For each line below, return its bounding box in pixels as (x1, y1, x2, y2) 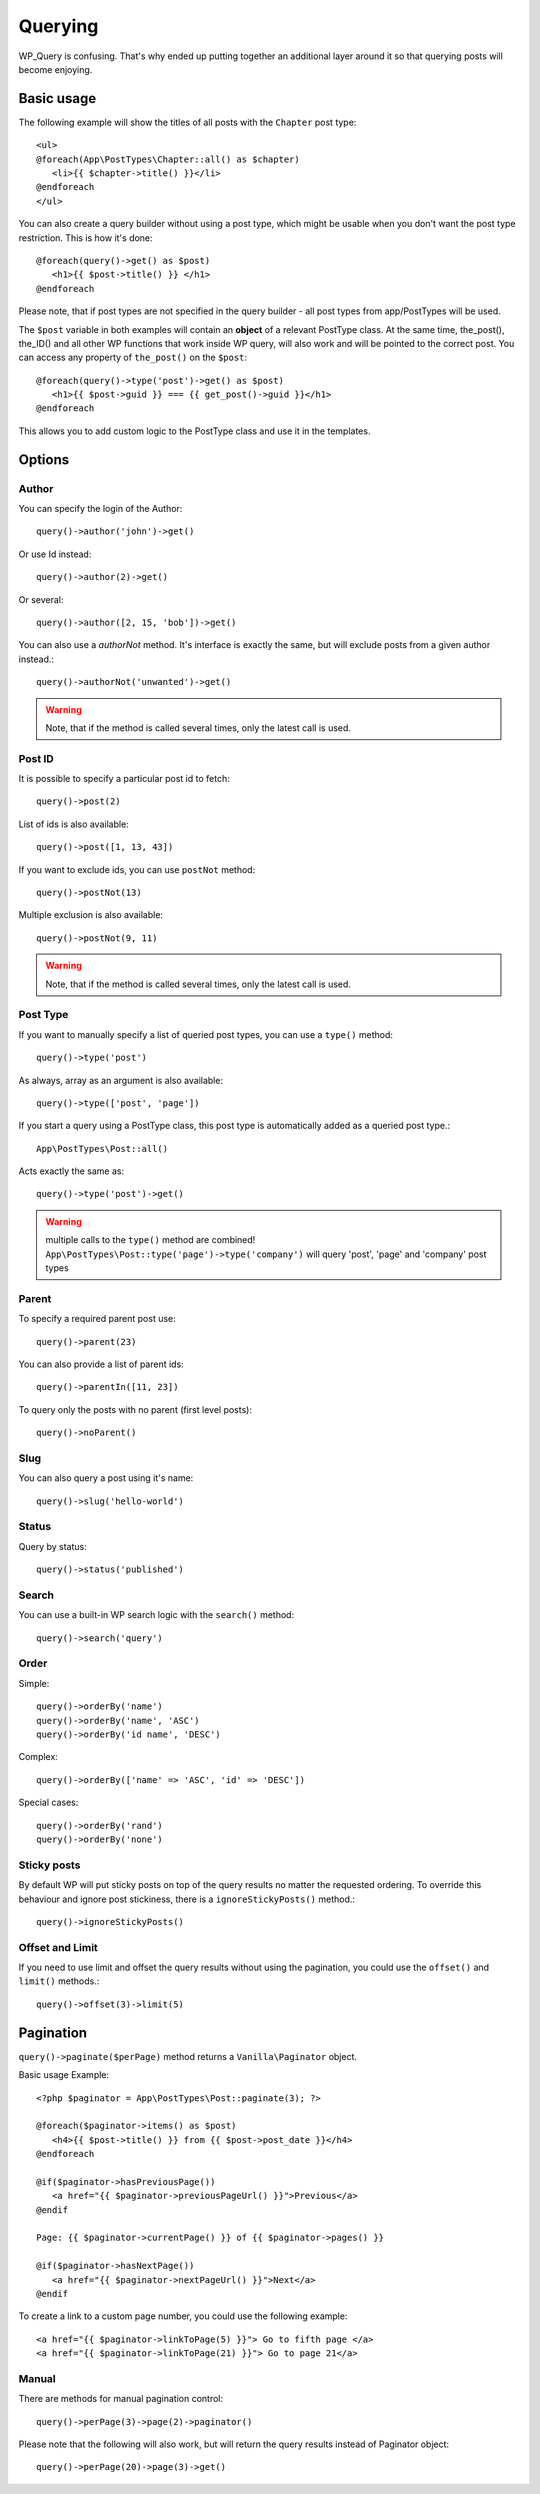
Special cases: (18, 1796, 79, 1809)
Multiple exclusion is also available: (18, 909, 164, 921)
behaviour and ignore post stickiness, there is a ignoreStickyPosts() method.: (18, 1893, 355, 1905)
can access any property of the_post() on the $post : (18, 351, 248, 364)
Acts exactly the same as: (18, 1165, 125, 1177)
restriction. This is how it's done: (18, 231, 154, 244)
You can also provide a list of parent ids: (18, 1358, 184, 1370)
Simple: (18, 1677, 50, 1689)
